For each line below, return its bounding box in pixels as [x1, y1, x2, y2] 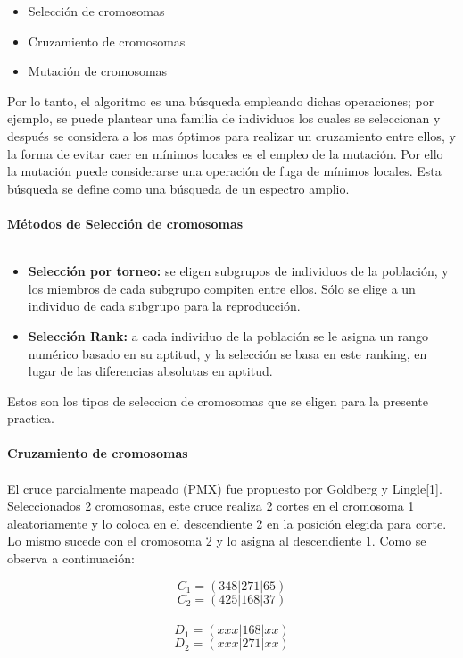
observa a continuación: [7, 549, 135, 568]
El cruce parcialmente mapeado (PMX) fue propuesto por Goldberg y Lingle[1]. [7, 479, 442, 497]
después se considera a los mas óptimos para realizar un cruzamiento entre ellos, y [7, 126, 456, 145]
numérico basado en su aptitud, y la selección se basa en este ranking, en [28, 344, 427, 362]
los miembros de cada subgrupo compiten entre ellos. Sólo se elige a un [28, 279, 416, 297]
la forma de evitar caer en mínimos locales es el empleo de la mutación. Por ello [7, 144, 443, 162]
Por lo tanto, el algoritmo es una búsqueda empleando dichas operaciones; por [7, 91, 434, 110]
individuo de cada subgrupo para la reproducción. [28, 296, 301, 315]
